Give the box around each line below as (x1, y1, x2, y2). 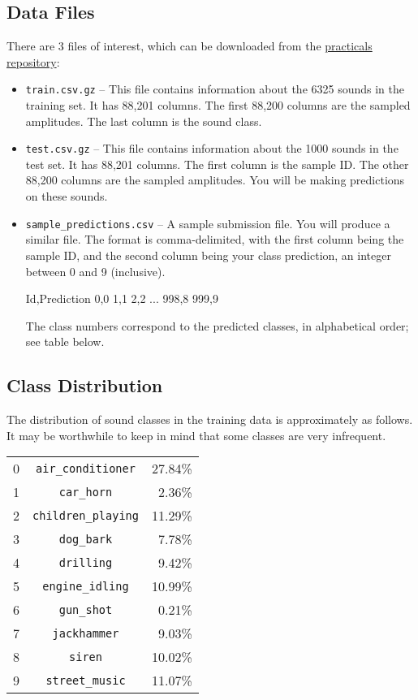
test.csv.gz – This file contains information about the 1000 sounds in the (25, 140, 399, 157)
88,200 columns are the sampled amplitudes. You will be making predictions (25, 171, 405, 188)
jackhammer (52, 626, 119, 640)
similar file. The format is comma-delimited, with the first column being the (25, 231, 404, 248)
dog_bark (58, 532, 113, 546)
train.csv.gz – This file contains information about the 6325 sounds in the (25, 80, 405, 97)
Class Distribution (6, 373, 163, 398)
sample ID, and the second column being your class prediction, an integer (25, 246, 391, 263)
